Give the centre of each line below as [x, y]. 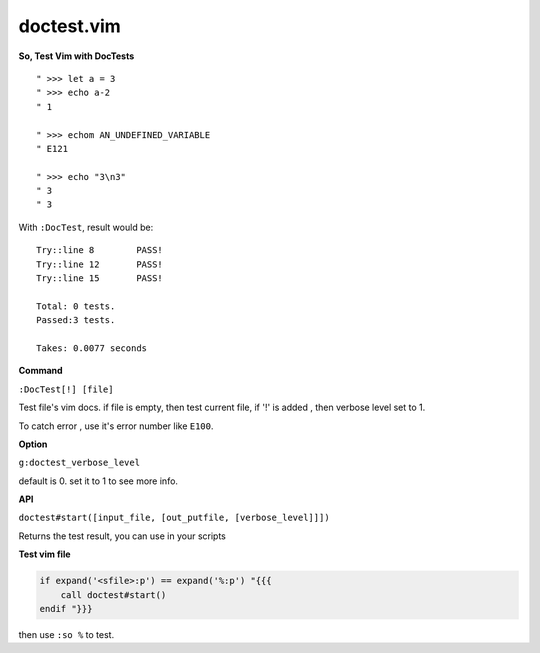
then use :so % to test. [66, 635]
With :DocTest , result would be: [86, 227]
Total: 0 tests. [76, 306]
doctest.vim [70, 26]
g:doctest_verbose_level [79, 463]
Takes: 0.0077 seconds [92, 348]
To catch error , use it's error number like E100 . [116, 426]
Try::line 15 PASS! [100, 278]
